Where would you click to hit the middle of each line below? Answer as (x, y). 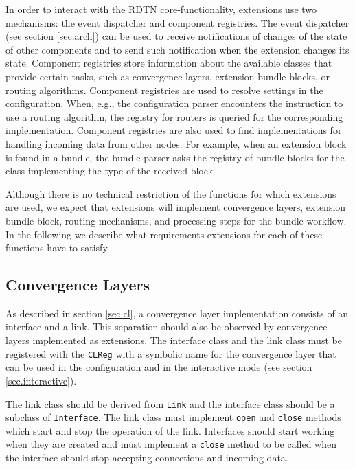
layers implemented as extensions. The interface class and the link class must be (174, 340)
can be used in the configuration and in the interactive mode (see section (159, 367)
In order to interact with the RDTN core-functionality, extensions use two (161, 9)
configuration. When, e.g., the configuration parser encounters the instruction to (174, 103)
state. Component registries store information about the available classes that (169, 63)
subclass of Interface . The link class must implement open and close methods (173, 417)
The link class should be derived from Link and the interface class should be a (170, 403)
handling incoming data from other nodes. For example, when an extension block (176, 143)
